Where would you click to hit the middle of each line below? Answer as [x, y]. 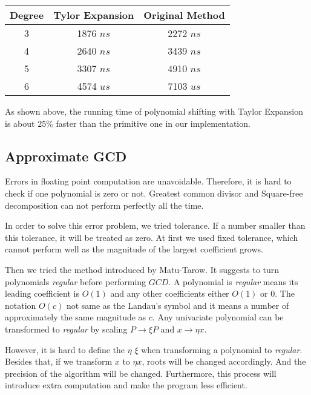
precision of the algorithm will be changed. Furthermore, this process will [141, 373]
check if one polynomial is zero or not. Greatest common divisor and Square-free [154, 193]
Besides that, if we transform [59, 361]
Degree [27, 15]
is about [20, 123]
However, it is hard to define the [65, 349]
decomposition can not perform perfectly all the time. [104, 205]
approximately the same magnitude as [76, 317]
